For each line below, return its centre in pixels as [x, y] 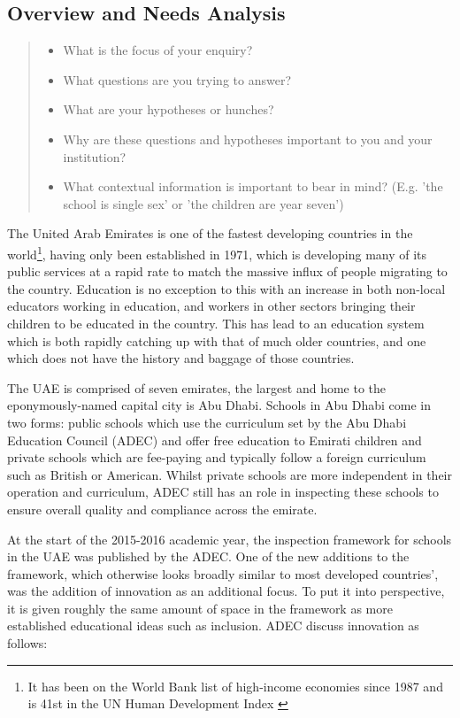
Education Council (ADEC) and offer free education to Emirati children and [215, 440]
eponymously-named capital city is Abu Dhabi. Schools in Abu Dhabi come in [219, 405]
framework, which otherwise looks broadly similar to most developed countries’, [223, 573]
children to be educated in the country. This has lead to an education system [216, 323]
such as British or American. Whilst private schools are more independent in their [230, 474]
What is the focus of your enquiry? [158, 50]
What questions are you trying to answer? [177, 79]
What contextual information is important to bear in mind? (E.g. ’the [253, 186]
